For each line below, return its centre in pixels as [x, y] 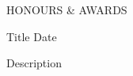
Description [34, 63]
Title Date [32, 36]
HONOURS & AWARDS [67, 9]
